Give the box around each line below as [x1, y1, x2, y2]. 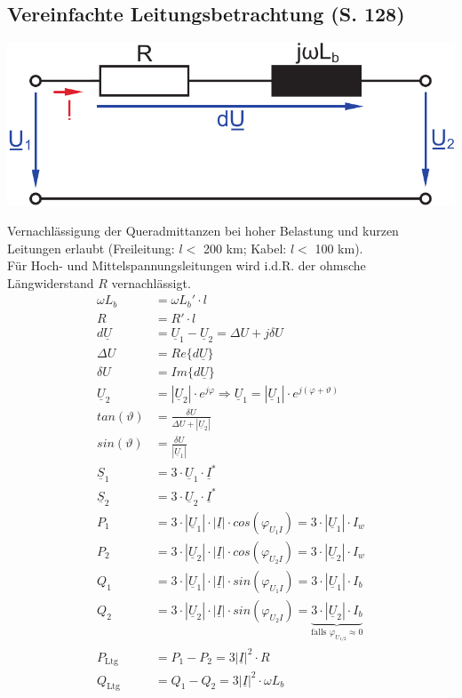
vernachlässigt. [111, 273, 191, 292]
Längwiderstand [7, 273, 94, 292]
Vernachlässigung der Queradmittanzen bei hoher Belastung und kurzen [7, 221, 399, 239]
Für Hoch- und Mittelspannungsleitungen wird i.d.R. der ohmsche [7, 256, 366, 275]
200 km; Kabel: [203, 238, 287, 257]
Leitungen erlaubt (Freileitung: [7, 238, 175, 257]
